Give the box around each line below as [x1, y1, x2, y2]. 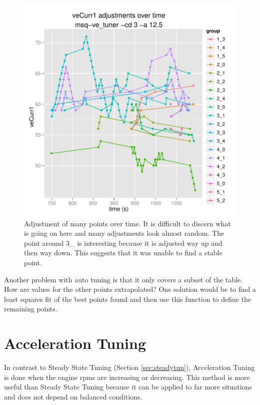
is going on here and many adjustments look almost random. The [24, 228, 224, 238]
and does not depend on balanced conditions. [4, 391, 142, 401]
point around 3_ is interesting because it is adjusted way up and [24, 237, 222, 248]
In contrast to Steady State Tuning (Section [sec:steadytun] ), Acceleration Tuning [4, 362, 255, 372]
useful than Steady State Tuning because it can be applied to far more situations [4, 381, 252, 392]
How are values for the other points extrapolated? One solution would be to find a [4, 284, 256, 294]
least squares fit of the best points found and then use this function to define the [4, 293, 251, 304]
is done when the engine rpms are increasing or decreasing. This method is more [4, 371, 250, 382]
